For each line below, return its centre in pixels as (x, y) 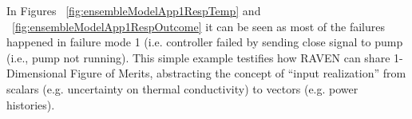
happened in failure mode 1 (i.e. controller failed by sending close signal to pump (205, 42)
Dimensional (37, 73)
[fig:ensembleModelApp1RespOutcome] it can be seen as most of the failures (198, 26)
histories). (31, 104)
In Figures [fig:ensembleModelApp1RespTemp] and (134, 10)
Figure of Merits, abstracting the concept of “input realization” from (238, 73)
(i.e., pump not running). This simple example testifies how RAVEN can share (198, 57)
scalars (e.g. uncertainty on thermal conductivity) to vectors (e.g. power (182, 88)
